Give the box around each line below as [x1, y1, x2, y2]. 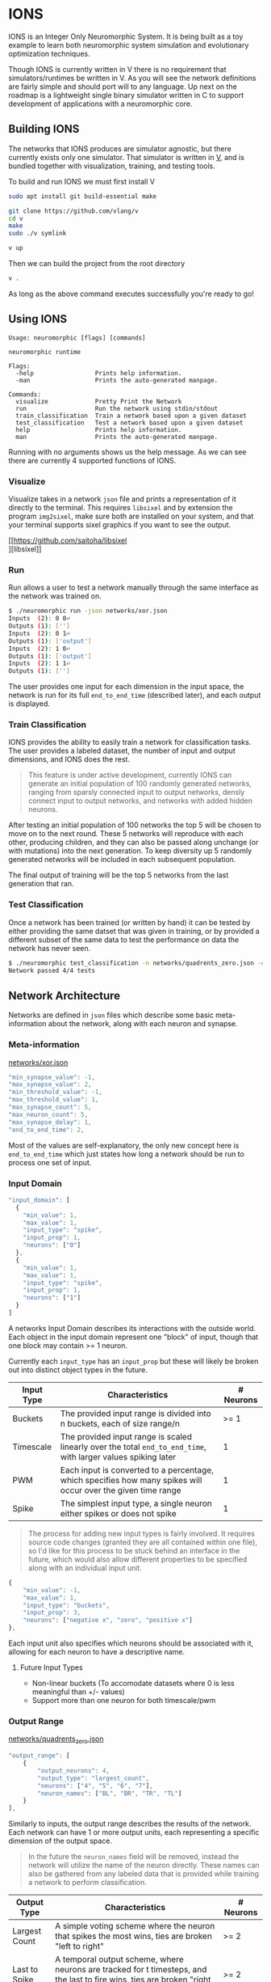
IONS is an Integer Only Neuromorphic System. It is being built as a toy [8, 32, 244, 41]
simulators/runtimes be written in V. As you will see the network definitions [8, 73, 256, 82]
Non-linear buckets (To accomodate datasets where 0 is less [31, 1679, 236, 1688]
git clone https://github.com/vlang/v [8, 207, 139, 215]
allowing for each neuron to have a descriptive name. [8, 1647, 186, 1657]
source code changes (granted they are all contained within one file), [27, 1537, 258, 1547]
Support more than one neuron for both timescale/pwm [31, 1696, 216, 1705]
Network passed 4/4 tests [8, 966, 95, 974]
